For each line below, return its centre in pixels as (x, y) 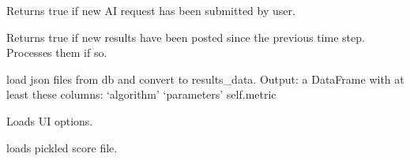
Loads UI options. (50, 120)
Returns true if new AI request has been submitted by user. (151, 10)
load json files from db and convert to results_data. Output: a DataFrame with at (205, 79)
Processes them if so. (57, 52)
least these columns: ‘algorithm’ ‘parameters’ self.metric (141, 94)
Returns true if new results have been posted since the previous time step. (186, 37)
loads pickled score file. (62, 147)
